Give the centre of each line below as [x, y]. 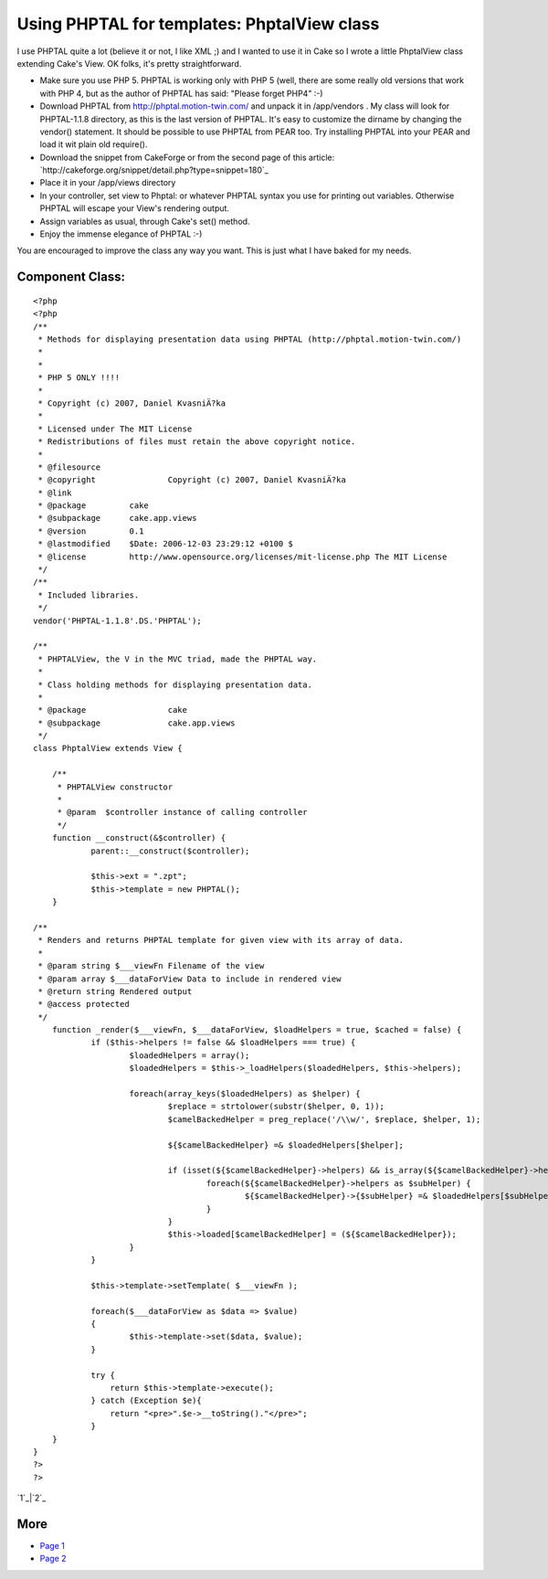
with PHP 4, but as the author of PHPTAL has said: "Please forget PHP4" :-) [181, 93]
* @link [55, 493]
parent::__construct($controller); [170, 851]
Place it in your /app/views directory [108, 183]
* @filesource [69, 467]
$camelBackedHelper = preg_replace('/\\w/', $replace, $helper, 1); [324, 1119]
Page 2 [53, 1559]
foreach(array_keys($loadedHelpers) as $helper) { [245, 1094]
